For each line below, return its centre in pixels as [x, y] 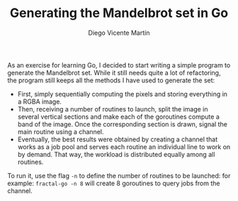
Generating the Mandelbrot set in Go [119, 13]
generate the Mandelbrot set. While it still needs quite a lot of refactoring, [114, 72]
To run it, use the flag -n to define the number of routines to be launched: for [119, 175]
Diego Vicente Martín [119, 33]
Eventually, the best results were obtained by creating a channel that [118, 139]
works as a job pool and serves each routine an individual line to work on [124, 146]
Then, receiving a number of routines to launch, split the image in [113, 109]
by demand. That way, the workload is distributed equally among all [116, 154]
